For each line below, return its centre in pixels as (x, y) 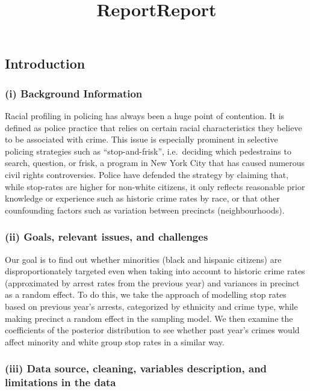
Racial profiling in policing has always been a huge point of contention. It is (145, 115)
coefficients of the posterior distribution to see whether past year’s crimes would (152, 330)
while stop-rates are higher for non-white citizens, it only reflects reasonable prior (155, 186)
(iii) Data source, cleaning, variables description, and (136, 368)
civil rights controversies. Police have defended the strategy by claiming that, (147, 174)
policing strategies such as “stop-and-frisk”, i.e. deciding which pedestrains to (148, 151)
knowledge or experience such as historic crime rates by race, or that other (142, 198)
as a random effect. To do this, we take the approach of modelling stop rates (146, 294)
